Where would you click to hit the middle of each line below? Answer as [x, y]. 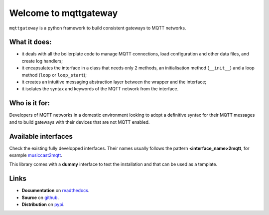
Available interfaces [41, 136]
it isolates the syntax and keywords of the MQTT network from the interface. [100, 89]
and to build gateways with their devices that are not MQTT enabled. [79, 122]
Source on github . [40, 198]
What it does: [30, 42]
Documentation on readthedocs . [56, 191]
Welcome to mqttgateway [64, 13]
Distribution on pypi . [43, 205]
